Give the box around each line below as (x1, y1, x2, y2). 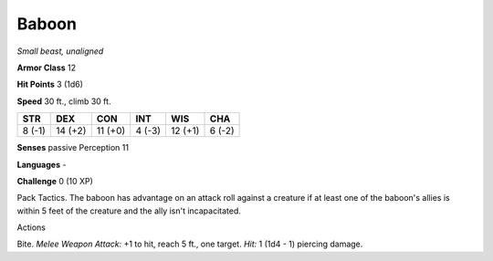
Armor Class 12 (16, 62, 77, 73)
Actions (16, 222, 46, 233)
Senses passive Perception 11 (16, 142, 130, 153)
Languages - (16, 159, 67, 170)
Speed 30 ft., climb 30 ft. (16, 96, 111, 107)
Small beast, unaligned (16, 46, 104, 57)
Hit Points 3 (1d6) (16, 78, 84, 90)
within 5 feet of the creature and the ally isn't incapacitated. (16, 205, 242, 216)
